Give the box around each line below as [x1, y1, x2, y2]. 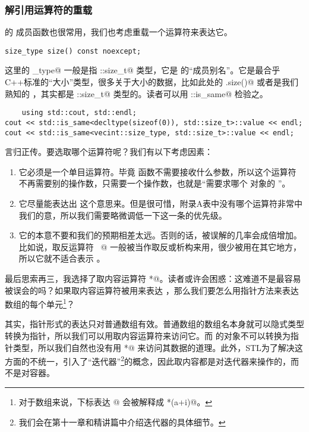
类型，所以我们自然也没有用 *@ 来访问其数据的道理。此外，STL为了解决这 [12, 341, 303, 353]
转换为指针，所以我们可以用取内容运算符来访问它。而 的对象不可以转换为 [5, 330, 291, 341]
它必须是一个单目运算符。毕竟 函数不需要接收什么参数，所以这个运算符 [18, 165, 297, 178]
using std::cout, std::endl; [21, 108, 137, 117]
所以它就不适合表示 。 [18, 252, 105, 265]
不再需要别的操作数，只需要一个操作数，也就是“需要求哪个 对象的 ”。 [18, 177, 291, 189]
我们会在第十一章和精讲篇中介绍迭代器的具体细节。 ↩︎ [18, 415, 226, 428]
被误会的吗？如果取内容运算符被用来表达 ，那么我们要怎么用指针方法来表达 [5, 284, 299, 296]
